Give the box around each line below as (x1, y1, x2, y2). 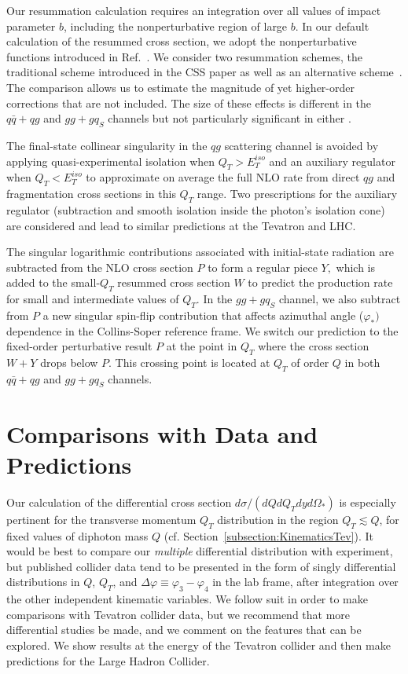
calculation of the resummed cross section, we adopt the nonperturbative (6, 33, 357, 49)
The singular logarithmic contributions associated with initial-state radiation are (6, 244, 394, 260)
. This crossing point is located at (108, 353, 270, 370)
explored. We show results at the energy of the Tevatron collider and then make (6, 636, 391, 653)
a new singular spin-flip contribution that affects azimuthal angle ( (42, 306, 364, 323)
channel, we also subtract (278, 291, 401, 307)
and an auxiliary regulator (269, 152, 395, 169)
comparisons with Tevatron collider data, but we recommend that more (6, 606, 351, 622)
